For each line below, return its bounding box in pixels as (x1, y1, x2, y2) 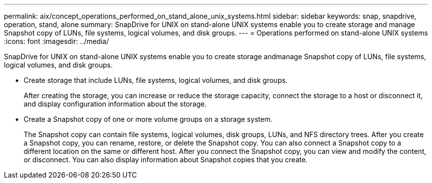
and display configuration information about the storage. (24, 100, 207, 108)
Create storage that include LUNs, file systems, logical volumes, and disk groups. (24, 76, 288, 84)
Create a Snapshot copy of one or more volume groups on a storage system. (24, 115, 273, 123)
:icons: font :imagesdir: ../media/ (4, 37, 109, 45)
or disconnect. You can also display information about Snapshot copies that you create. (24, 155, 308, 164)
